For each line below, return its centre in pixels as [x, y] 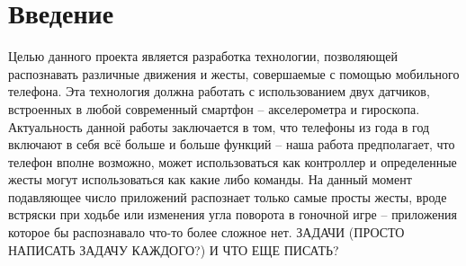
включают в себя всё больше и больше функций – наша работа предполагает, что [232, 144]
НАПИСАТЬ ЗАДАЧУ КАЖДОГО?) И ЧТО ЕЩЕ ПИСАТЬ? [174, 249]
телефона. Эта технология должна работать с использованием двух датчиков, [219, 91]
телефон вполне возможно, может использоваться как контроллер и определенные [233, 161]
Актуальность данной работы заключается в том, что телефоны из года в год [219, 126]
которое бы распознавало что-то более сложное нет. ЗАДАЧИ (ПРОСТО [206, 232]
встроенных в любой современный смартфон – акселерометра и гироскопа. [214, 108]
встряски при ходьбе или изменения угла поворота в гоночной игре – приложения [233, 214]
